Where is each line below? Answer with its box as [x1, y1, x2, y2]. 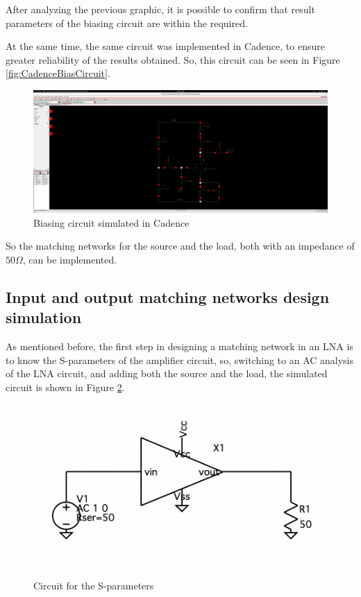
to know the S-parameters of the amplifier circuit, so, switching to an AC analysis [6, 352, 354, 367]
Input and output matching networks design [6, 286, 330, 307]
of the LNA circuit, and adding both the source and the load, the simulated [6, 366, 328, 381]
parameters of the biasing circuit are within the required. [6, 15, 248, 30]
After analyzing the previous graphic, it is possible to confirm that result [6, 2, 315, 16]
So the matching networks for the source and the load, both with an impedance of [6, 239, 355, 253]
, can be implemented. [22, 252, 117, 266]
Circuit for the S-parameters [33, 578, 154, 592]
